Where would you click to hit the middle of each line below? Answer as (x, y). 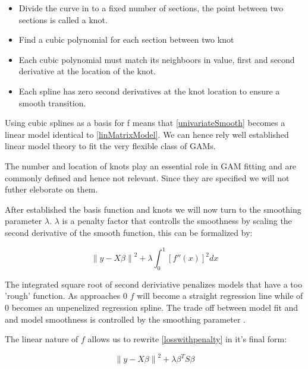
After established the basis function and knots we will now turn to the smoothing (153, 209)
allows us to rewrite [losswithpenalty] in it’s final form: (187, 339)
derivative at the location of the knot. (87, 71)
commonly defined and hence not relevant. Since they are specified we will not (147, 177)
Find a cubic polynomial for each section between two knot (126, 40)
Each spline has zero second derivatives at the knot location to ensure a (149, 91)
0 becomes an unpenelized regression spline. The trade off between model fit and (152, 307)
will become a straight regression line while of (220, 296)
